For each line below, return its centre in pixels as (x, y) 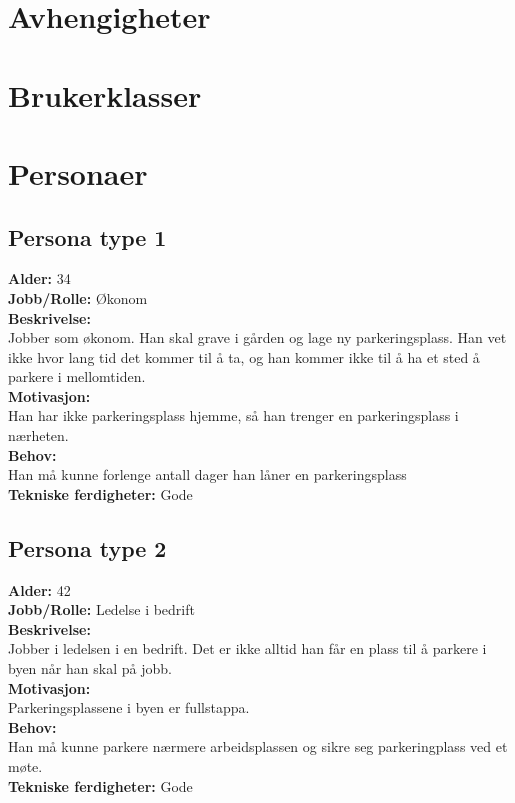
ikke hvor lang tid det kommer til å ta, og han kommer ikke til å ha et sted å (244, 356)
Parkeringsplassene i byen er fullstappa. (129, 707)
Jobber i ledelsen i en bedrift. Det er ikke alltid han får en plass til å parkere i (247, 648)
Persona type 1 (87, 236)
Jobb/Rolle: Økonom (78, 297)
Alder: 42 (39, 589)
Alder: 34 (39, 278)
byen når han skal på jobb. (90, 668)
